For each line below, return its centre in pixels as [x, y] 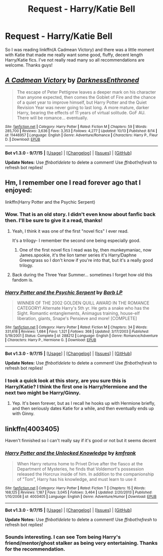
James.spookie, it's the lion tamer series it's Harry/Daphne [78, 255]
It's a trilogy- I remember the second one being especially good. [76, 240]
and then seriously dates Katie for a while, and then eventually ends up [83, 409]
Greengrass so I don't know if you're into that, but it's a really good [86, 260]
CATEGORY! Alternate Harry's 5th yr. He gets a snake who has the [83, 308]
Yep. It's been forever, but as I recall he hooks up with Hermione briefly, [84, 403]
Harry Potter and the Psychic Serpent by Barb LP [64, 292]
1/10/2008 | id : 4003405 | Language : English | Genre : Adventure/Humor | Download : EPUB [81, 496]
